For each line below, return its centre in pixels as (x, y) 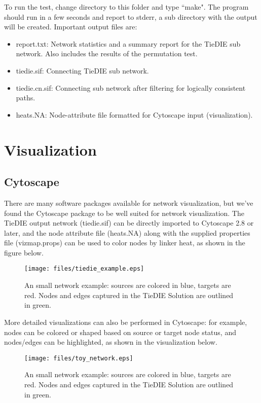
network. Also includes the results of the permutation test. (107, 53)
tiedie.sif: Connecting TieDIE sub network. (82, 70)
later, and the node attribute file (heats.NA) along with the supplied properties (127, 232)
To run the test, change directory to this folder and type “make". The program (126, 7)
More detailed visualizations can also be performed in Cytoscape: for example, (126, 322)
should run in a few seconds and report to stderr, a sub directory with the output (131, 16)
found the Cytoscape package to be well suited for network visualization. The (124, 213)
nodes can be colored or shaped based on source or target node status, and (120, 332)
